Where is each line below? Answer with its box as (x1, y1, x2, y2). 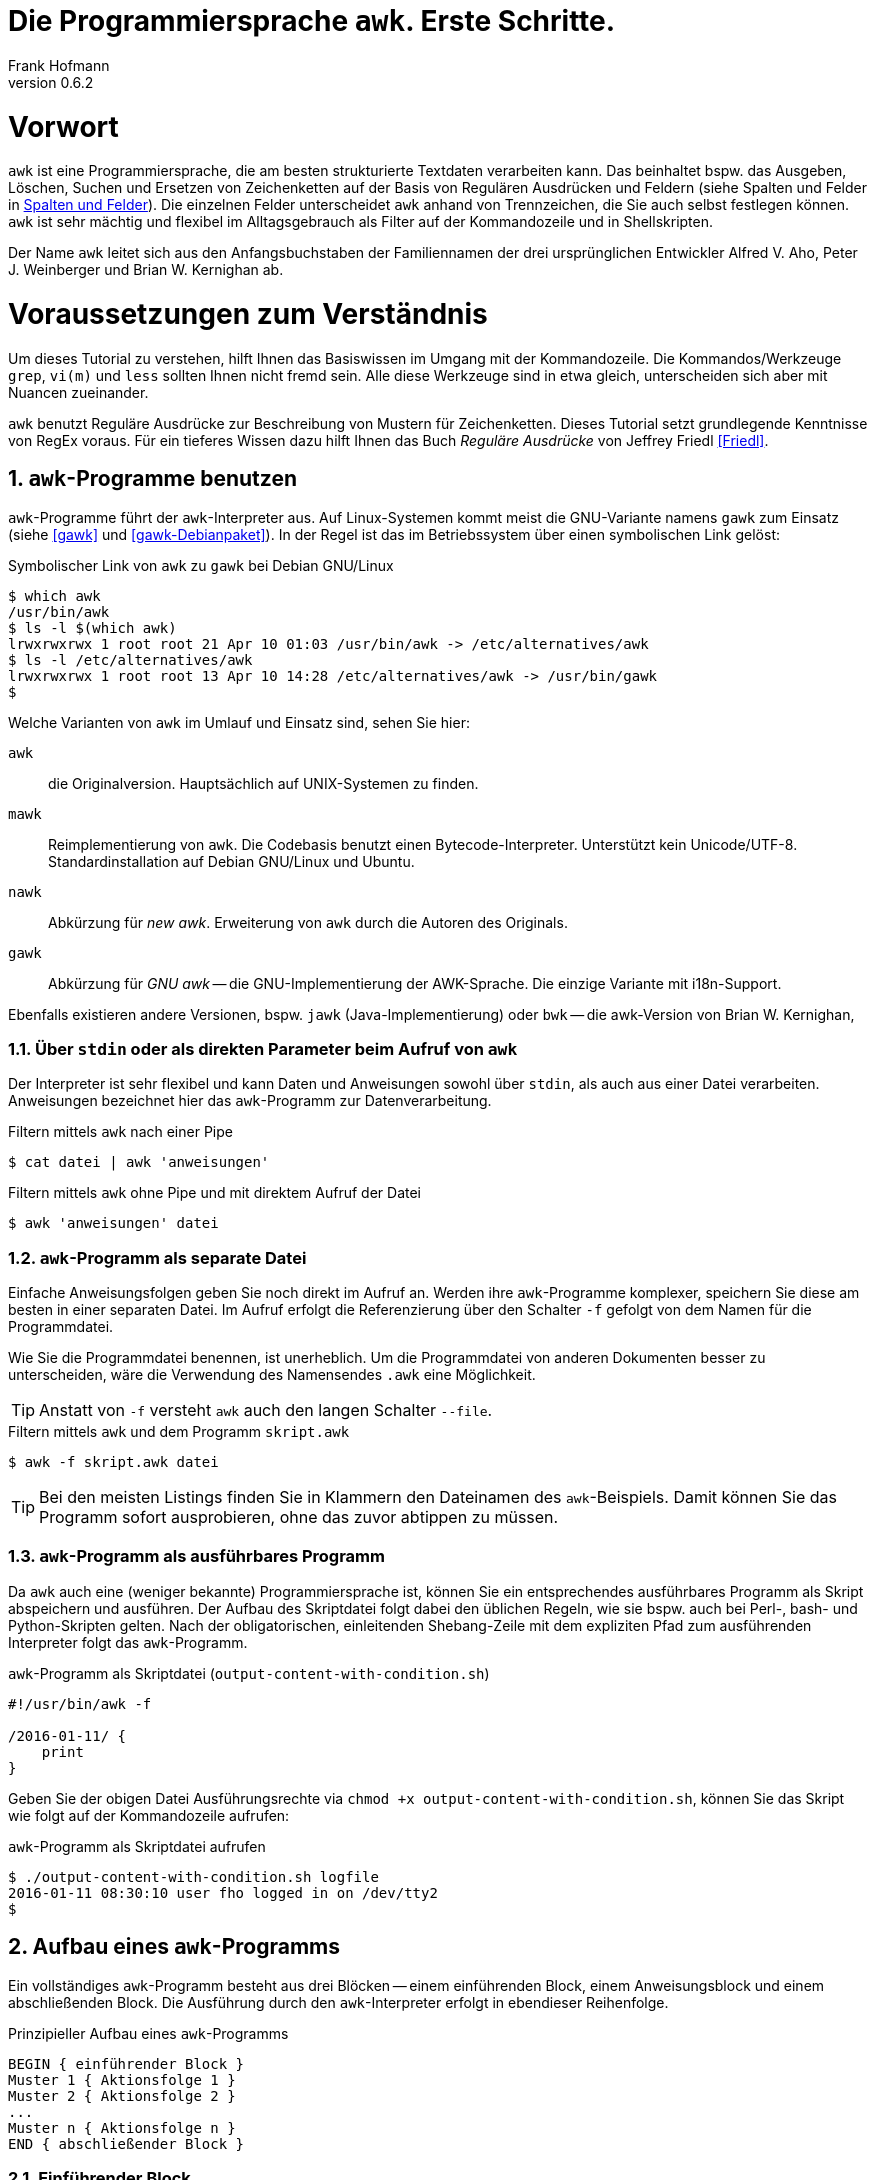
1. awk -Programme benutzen (8, 466, 298, 492)
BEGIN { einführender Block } (8, 2055, 245, 2072)
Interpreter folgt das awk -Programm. (8, 1633, 248, 1651)
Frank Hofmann (8, 56, 110, 74)
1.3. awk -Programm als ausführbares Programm (8, 1546, 385, 1567)
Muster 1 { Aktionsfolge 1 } (8, 2071, 236, 2088)
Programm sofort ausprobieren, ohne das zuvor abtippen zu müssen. (39, 1507, 559, 1528)
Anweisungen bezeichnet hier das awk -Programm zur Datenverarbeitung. (8, 1092, 492, 1110)
